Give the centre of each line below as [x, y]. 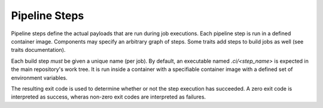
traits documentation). [38, 50]
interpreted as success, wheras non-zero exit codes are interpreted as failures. [109, 97]
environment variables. [39, 78]
